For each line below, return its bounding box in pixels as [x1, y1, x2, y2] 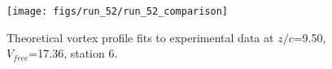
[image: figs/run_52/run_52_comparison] [7, 6, 229, 17]
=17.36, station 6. [28, 45, 118, 62]
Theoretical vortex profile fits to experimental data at [7, 28, 274, 45]
